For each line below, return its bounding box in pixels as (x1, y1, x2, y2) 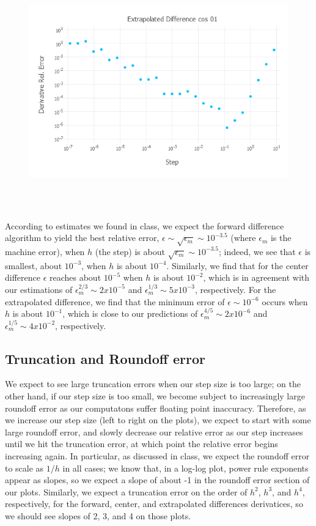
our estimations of (5, 283, 73, 295)
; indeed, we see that (218, 245, 296, 257)
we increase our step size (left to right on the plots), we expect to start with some (5, 413, 311, 426)
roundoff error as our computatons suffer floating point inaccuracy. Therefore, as (5, 401, 306, 414)
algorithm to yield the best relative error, (5, 231, 160, 244)
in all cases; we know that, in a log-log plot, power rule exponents (62, 461, 309, 474)
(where (230, 231, 256, 244)
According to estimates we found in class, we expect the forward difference (5, 219, 284, 232)
